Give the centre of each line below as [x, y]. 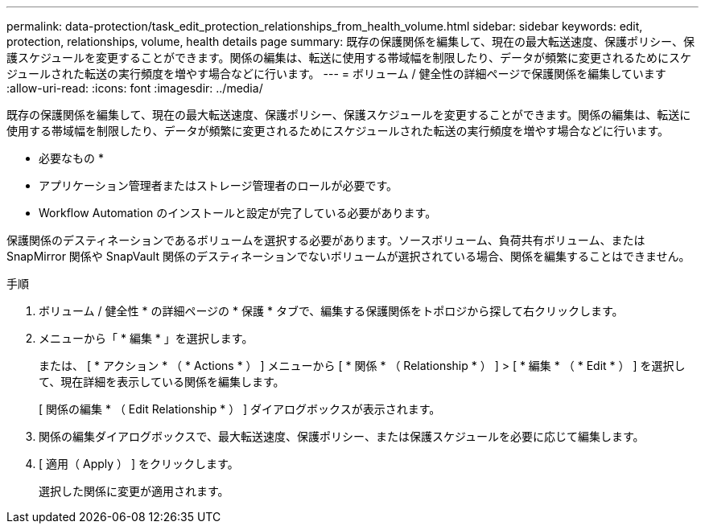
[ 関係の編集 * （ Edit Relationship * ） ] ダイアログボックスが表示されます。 [240, 409]
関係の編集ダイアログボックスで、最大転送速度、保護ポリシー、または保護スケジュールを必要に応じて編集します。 [342, 436]
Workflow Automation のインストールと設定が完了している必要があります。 [238, 213]
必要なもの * [71, 158]
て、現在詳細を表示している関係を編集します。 [162, 382]
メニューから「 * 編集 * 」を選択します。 [146, 338]
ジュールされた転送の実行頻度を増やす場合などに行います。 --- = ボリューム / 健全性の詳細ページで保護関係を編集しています [336, 74]
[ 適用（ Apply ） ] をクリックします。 [139, 464]
